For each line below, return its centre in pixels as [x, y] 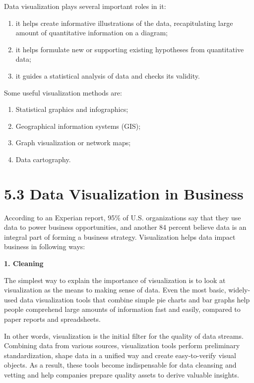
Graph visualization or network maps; [73, 143]
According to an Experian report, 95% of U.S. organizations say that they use [123, 217]
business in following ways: [45, 246]
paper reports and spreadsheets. [52, 319]
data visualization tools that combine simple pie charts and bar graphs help [135, 299]
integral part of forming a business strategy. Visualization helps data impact [120, 237]
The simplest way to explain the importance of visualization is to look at [115, 280]
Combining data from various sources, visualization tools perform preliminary [122, 345]
